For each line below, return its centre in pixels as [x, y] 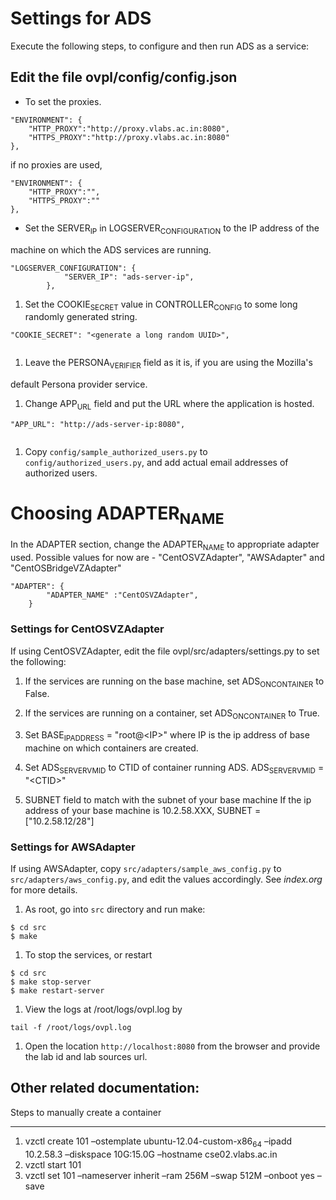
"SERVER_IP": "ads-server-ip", [129, 277]
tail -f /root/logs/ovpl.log [71, 1028]
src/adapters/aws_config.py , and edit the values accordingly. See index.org [166, 879]
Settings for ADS [81, 18]
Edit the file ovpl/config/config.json [124, 77]
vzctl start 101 [53, 1164]
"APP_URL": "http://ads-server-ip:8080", [98, 424]
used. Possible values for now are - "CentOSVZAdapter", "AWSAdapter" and [167, 558]
